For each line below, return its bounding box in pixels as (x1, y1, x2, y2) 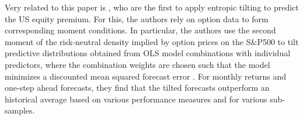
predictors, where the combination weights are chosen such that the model (5, 58, 270, 70)
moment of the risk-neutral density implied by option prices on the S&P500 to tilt (5, 35, 299, 47)
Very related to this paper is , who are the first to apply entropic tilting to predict (5, 1, 299, 13)
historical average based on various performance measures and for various (5, 92, 267, 105)
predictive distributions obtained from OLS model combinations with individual (5, 47, 291, 59)
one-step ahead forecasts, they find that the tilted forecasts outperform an (5, 81, 270, 94)
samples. (5, 104, 35, 116)
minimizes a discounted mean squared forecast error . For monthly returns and (5, 70, 286, 82)
